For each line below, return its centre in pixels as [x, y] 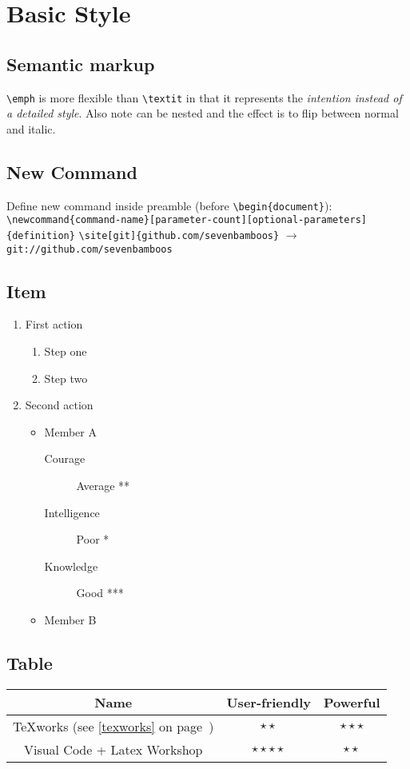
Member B [70, 619]
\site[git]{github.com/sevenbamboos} [179, 235]
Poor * [93, 539]
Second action [59, 405]
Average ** [103, 486]
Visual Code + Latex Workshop [113, 749]
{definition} [41, 235]
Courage [65, 458]
